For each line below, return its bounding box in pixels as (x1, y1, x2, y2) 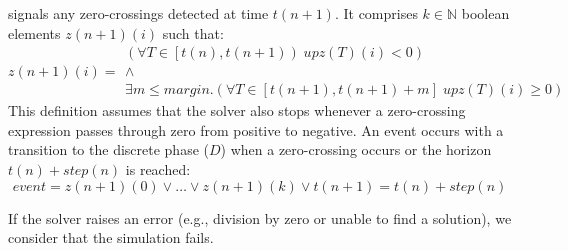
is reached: (125, 159, 191, 180)
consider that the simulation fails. (8, 227, 214, 248)
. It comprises (334, 3, 418, 23)
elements (8, 22, 61, 43)
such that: (162, 22, 224, 43)
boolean (461, 3, 510, 23)
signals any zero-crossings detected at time (8, 3, 269, 23)
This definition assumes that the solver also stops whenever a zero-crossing (8, 100, 466, 121)
